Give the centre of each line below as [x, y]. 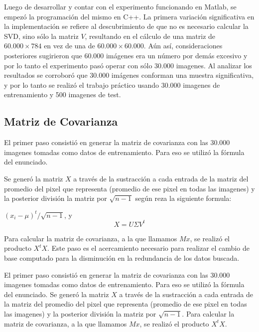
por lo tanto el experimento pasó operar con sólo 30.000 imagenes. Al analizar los [128, 65]
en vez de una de [69, 46]
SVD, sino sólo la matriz [41, 36]
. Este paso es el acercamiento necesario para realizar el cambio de [148, 248]
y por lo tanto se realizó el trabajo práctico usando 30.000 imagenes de [112, 84]
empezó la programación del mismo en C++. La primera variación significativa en [129, 16]
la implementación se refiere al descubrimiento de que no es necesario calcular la [126, 26]
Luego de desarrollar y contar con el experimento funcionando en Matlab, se [120, 6]
